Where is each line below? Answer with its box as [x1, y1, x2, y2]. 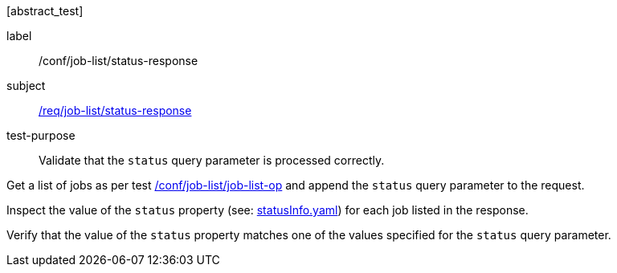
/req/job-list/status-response [39, 104, 192, 117]
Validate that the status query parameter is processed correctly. [39, 153, 385, 167]
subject [6, 79, 46, 92]
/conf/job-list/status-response [39, 54, 198, 67]
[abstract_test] [6, 4, 84, 18]
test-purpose [6, 128, 76, 142]
